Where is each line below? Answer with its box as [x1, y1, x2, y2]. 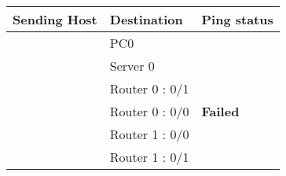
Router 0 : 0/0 [109, 102, 189, 120]
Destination [109, 10, 183, 28]
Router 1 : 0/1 [109, 148, 189, 166]
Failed [201, 102, 240, 120]
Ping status [201, 10, 273, 28]
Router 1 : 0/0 [109, 125, 189, 143]
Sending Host [13, 10, 97, 28]
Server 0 [109, 57, 155, 75]
